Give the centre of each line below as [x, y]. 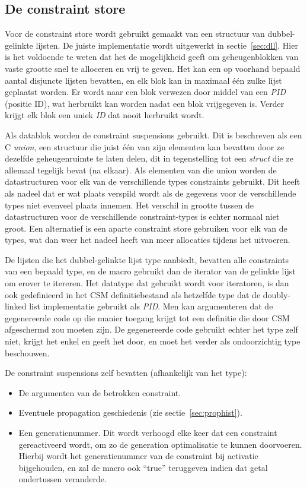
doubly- [277, 294]
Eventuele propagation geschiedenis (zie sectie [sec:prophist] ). [130, 412]
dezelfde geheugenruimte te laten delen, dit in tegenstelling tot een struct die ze [149, 158]
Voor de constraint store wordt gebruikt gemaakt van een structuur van [135, 34]
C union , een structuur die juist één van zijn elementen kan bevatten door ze [145, 146]
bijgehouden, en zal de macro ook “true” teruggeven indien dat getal [143, 467]
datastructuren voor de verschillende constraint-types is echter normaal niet [142, 216]
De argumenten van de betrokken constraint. [100, 392]
